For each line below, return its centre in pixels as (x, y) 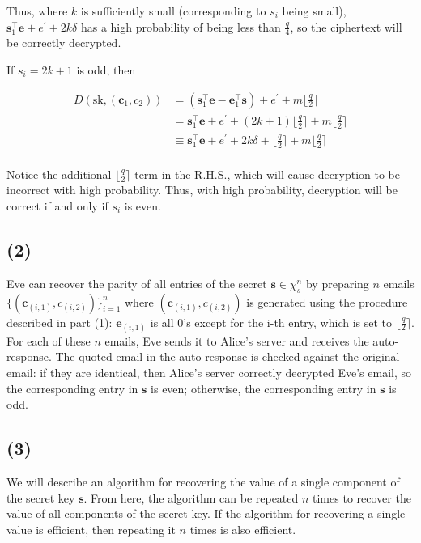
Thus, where (37, 11)
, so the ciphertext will (346, 26)
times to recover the (362, 497)
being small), (314, 11)
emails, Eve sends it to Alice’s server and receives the (237, 340)
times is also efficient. (243, 529)
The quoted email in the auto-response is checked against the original (228, 356)
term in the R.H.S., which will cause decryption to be (267, 174)
